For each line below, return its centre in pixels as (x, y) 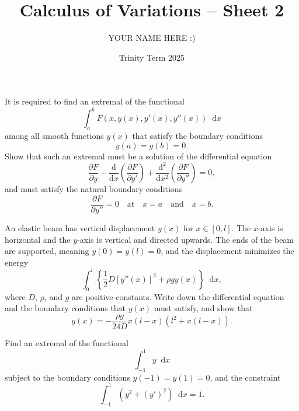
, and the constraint (245, 377)
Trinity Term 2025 (152, 57)
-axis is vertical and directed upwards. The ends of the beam (186, 239)
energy (17, 262)
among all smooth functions (54, 136)
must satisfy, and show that (203, 308)
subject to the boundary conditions (67, 377)
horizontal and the (38, 239)
